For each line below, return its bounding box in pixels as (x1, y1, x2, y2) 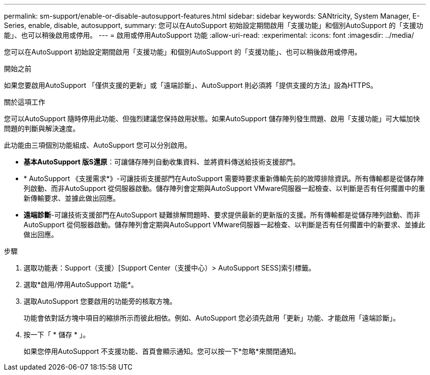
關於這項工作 (4, 98, 45, 106)
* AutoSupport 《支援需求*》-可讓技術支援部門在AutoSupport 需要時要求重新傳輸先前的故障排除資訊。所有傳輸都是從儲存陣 (24, 174, 424, 183)
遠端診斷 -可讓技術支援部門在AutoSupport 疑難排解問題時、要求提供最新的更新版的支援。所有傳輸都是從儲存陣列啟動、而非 (24, 211, 421, 219)
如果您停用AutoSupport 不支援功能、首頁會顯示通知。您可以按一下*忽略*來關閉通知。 (24, 347, 300, 355)
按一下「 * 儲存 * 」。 (24, 330, 90, 339)
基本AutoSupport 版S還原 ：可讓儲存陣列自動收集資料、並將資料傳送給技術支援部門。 (24, 158, 300, 166)
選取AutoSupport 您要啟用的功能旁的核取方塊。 (24, 297, 177, 305)
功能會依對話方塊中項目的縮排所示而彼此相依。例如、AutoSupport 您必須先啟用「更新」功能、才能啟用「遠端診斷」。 (24, 314, 400, 322)
